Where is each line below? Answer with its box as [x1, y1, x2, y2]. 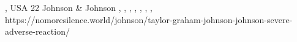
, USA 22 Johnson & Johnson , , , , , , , [5, 1, 152, 13]
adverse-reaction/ [5, 25, 70, 38]
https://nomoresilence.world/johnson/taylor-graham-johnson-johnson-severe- [5, 13, 293, 26]
